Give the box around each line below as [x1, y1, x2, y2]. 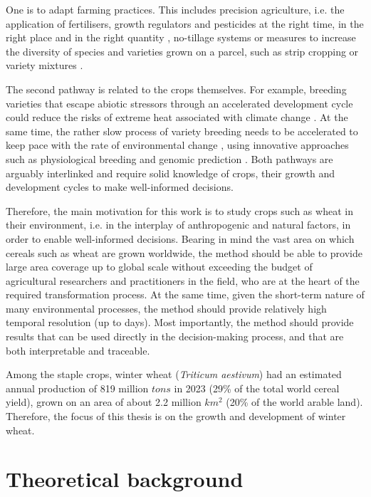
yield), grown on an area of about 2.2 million [6, 394, 202, 409]
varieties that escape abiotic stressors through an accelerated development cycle [6, 95, 353, 110]
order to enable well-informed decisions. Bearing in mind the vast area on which [6, 231, 355, 246]
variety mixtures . [6, 58, 83, 73]
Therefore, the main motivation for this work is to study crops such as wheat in [6, 203, 353, 218]
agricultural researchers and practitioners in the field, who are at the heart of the [6, 273, 360, 288]
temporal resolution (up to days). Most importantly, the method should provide [6, 315, 354, 330]
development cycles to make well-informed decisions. [6, 179, 234, 194]
